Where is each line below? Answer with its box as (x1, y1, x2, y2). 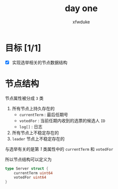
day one (64, 3, 98, 14)
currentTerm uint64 (14, 171, 53, 175)
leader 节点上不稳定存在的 (12, 136, 65, 142)
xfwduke (72, 19, 90, 25)
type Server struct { (5, 166, 49, 171)
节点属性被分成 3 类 (5, 95, 44, 101)
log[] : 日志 (19, 124, 43, 129)
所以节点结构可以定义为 (5, 156, 52, 162)
